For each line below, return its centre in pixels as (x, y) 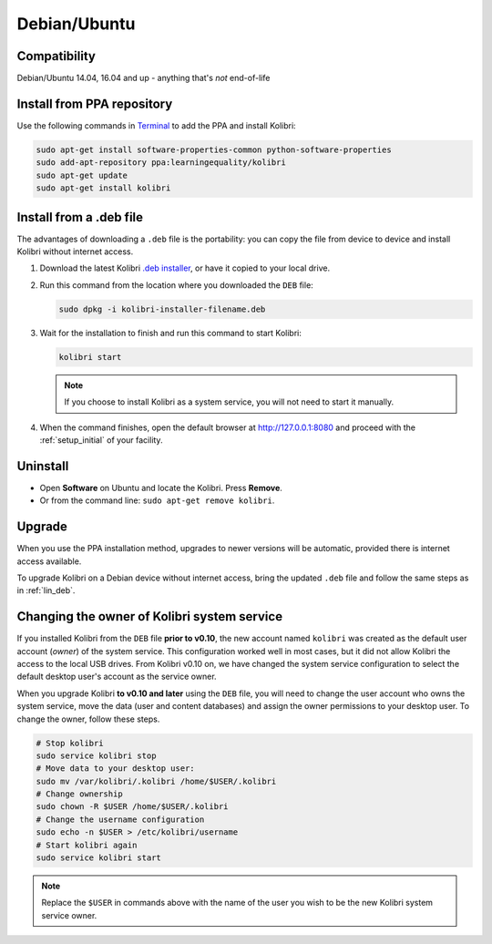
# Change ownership (79, 794)
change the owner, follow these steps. (88, 719)
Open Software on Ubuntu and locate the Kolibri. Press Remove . (161, 487)
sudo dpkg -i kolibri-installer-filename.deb (162, 309)
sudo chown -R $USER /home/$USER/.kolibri (132, 807)
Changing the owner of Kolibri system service (149, 616)
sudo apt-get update (82, 175)
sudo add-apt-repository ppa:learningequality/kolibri (161, 163)
